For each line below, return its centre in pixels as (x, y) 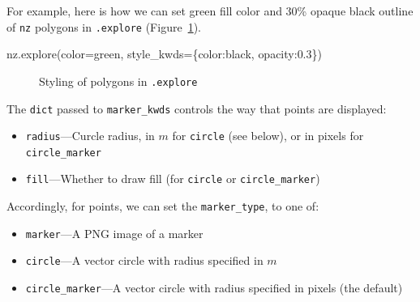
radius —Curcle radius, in (90, 136)
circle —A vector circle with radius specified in (144, 260)
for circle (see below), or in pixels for (268, 136)
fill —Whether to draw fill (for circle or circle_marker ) (173, 179)
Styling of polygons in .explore (118, 81)
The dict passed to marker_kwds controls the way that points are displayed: (197, 108)
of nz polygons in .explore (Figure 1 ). (104, 26)
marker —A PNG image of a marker (114, 233)
